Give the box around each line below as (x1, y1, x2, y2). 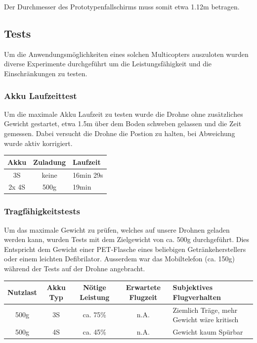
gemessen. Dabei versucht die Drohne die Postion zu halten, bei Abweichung (4, 128, 235, 138)
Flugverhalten (172, 292, 221, 302)
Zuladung (33, 156, 66, 167)
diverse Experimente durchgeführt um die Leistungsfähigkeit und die (4, 58, 212, 69)
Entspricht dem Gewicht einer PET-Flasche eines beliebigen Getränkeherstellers (4, 244, 246, 254)
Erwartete (126, 282, 161, 293)
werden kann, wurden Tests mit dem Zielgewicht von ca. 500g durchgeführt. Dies (4, 234, 250, 245)
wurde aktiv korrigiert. (4, 138, 73, 148)
